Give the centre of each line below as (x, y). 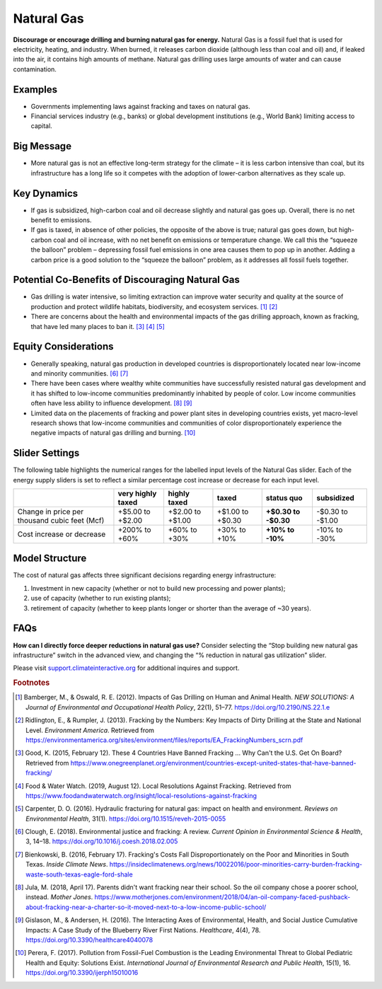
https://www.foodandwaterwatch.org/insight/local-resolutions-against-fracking (141, 795)
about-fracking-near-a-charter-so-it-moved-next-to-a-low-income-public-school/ (146, 907)
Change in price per (51, 511)
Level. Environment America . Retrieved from (90, 730)
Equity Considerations (63, 347)
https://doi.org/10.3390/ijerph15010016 (82, 973)
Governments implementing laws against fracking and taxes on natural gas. (140, 106)
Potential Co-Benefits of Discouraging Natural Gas (126, 280)
